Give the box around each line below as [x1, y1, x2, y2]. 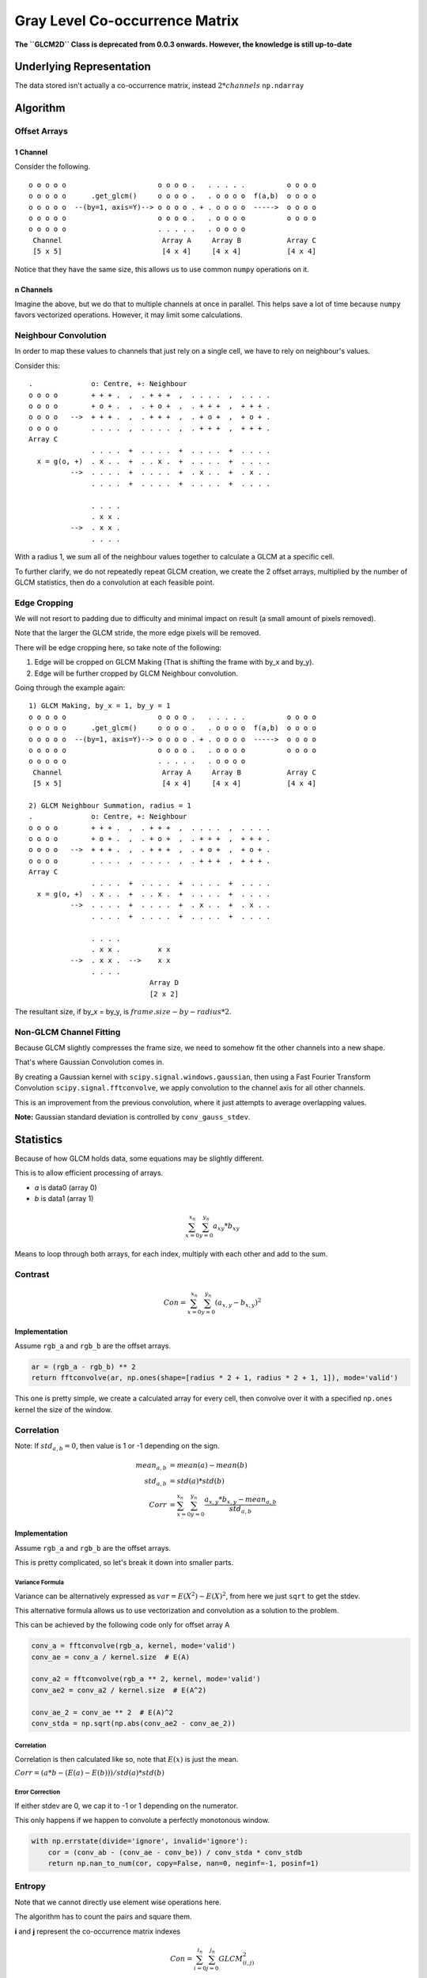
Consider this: [14, 361, 61, 370]
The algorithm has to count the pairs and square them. [14, 1912, 192, 1922]
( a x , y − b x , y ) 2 [214, 1297, 262, 1309]
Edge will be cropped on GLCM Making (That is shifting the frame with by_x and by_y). [34, 657, 315, 667]
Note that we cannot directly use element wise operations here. [14, 1897, 221, 1907]
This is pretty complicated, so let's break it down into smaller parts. [14, 1558, 234, 1567]
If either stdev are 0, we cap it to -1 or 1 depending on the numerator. [14, 1801, 239, 1810]
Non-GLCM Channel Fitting [14, 1026, 121, 1037]
